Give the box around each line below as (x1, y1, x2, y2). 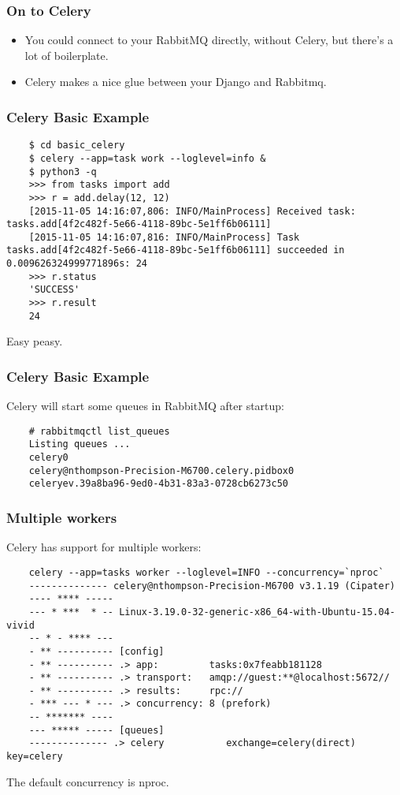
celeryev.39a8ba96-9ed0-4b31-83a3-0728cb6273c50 (28, 478, 288, 490)
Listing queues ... (28, 439, 131, 450)
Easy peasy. (6, 333, 63, 349)
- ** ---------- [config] (28, 645, 165, 657)
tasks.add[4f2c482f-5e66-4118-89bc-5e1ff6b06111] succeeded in (6, 244, 345, 256)
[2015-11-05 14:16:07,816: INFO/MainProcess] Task (28, 231, 300, 243)
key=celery (6, 751, 63, 763)
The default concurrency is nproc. (6, 773, 169, 789)
